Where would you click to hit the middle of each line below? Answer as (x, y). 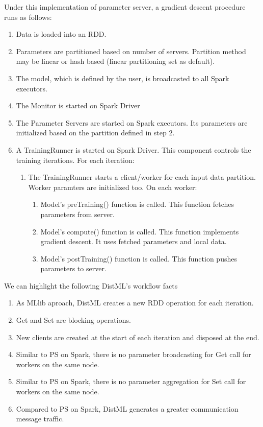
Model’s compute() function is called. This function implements (140, 231)
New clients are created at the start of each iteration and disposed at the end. (138, 337)
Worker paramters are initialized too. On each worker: (113, 187)
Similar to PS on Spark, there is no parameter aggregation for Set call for (131, 381)
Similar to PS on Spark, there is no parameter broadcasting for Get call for (134, 354)
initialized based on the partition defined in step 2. (95, 133)
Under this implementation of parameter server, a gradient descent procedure (125, 7)
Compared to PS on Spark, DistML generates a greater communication (127, 408)
